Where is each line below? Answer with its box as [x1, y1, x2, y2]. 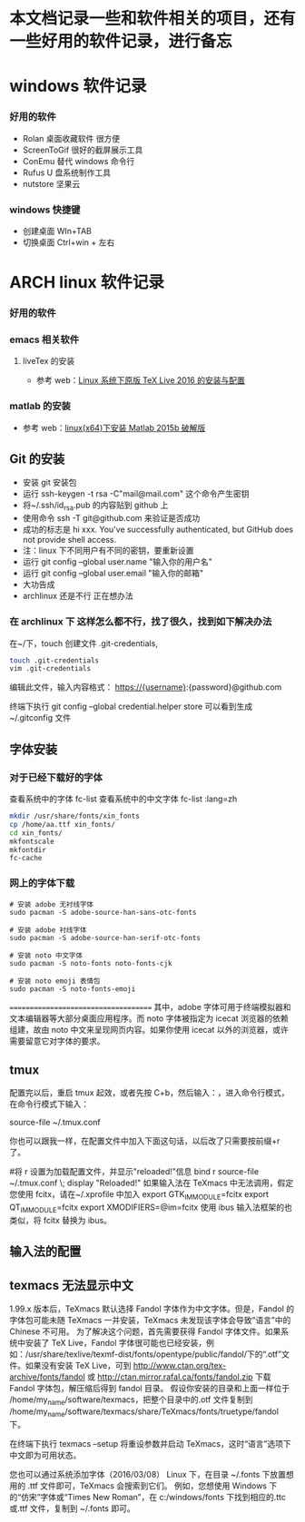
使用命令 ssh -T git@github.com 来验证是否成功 [22, 513, 201, 524]
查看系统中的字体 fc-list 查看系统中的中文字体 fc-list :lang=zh [9, 793, 238, 804]
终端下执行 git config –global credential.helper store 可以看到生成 [9, 701, 253, 712]
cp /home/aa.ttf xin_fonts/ [9, 820, 116, 829]
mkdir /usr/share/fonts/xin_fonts [9, 811, 141, 821]
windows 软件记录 [9, 76, 147, 96]
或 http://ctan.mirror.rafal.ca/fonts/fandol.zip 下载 [87, 1371, 271, 1382]
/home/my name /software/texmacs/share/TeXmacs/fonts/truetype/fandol [9, 1406, 280, 1419]
